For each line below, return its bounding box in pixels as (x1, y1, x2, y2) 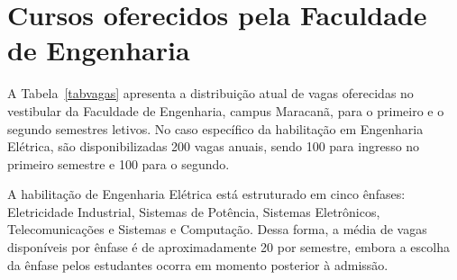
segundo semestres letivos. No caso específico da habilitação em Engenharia (7, 119, 424, 138)
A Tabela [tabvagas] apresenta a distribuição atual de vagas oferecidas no (7, 84, 414, 103)
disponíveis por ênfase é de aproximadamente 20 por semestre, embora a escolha (7, 238, 450, 257)
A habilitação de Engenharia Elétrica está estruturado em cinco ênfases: (7, 185, 406, 203)
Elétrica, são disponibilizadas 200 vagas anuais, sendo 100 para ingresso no (7, 137, 420, 156)
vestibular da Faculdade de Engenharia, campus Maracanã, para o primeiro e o (7, 101, 444, 120)
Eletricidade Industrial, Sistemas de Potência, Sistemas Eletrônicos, (7, 202, 380, 221)
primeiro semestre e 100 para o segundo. (7, 154, 230, 173)
